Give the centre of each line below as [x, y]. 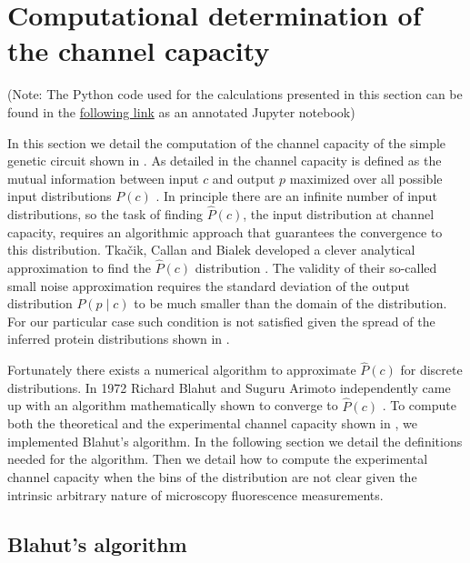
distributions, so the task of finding [105, 214]
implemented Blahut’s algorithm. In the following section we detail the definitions [235, 441]
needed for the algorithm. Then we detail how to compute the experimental [218, 459]
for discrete [431, 370]
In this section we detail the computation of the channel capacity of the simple [227, 142]
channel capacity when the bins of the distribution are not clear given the [212, 477]
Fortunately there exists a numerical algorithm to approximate [182, 370]
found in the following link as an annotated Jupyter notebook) [181, 111]
